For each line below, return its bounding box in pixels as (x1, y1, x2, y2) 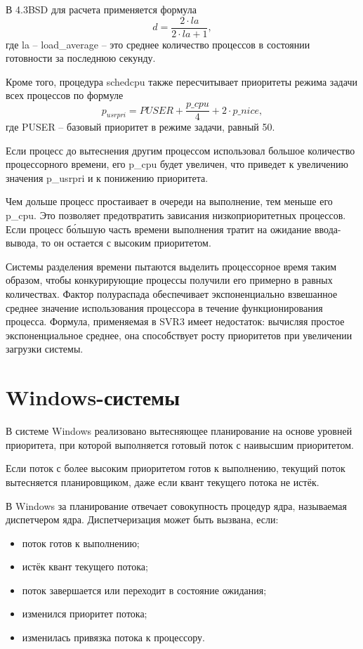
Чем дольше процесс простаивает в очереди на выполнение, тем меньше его (6, 194, 333, 209)
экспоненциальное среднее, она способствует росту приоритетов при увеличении (6, 327, 352, 342)
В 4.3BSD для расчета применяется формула (6, 2, 197, 16)
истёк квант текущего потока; (22, 559, 148, 574)
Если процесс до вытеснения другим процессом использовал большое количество (6, 143, 355, 157)
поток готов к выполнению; (22, 535, 140, 550)
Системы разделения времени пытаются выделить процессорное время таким (6, 258, 337, 273)
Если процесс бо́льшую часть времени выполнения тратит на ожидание (6, 221, 312, 236)
